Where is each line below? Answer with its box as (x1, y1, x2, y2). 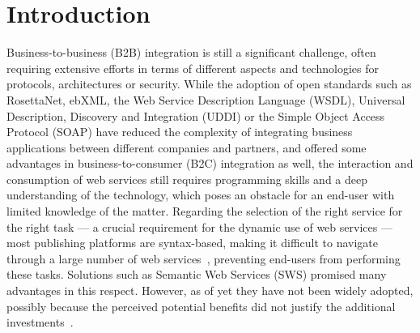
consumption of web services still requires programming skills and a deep (6, 170, 367, 187)
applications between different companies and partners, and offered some (6, 139, 367, 156)
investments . (6, 314, 74, 331)
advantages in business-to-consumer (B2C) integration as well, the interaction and (6, 155, 414, 172)
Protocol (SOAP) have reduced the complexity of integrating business (6, 123, 353, 140)
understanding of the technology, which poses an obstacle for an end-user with (6, 186, 395, 203)
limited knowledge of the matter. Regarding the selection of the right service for (6, 203, 403, 220)
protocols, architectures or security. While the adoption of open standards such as (6, 75, 412, 92)
